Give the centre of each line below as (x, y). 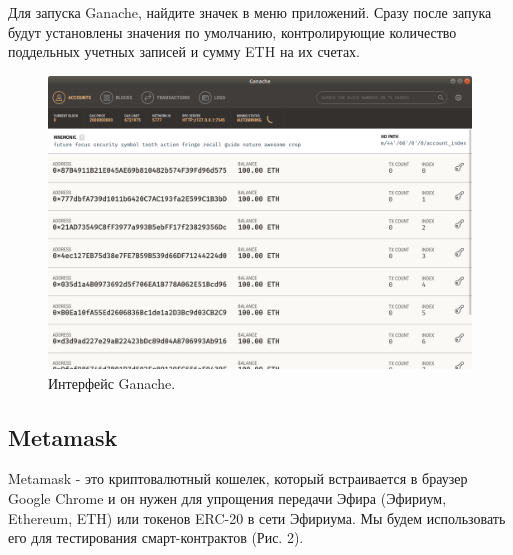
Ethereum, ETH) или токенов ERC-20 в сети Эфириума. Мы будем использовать (257, 517)
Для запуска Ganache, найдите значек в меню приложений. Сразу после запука (250, 12)
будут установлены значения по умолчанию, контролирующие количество (232, 31)
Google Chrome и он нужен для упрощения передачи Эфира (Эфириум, (227, 497)
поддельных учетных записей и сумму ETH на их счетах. (184, 51)
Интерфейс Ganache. (112, 382)
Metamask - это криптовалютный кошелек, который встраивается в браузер (238, 478)
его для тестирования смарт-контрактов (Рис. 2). (156, 537)
